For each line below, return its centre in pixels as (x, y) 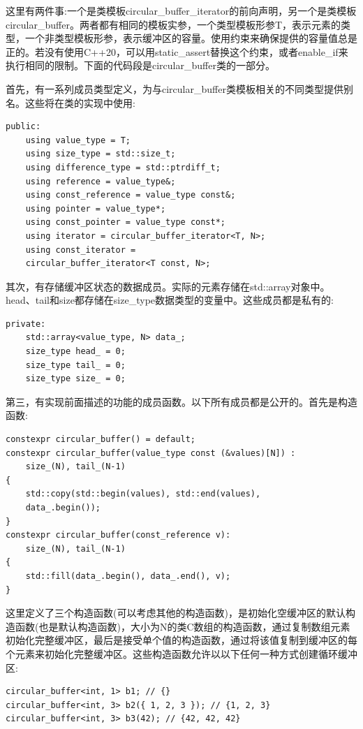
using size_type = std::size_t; (101, 154)
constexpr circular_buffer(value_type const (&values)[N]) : (151, 453)
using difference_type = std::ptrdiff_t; (123, 167)
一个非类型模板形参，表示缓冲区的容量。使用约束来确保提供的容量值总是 (191, 38)
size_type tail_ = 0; (75, 365)
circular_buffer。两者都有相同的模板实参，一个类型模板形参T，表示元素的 (173, 24)
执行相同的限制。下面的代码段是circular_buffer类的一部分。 (140, 65)
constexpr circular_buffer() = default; (101, 440)
